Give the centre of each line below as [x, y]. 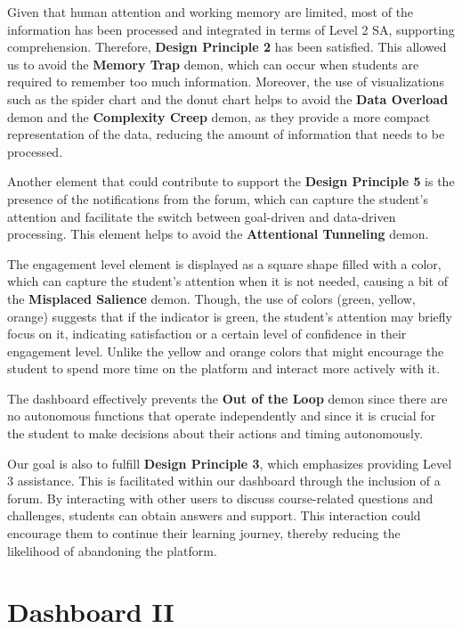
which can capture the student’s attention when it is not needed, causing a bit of [228, 281]
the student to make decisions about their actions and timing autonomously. [215, 433]
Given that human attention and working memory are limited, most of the [211, 12]
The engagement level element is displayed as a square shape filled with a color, [224, 263]
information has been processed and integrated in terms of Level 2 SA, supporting [231, 29]
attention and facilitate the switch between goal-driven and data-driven [202, 216]
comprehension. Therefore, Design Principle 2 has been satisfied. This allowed [227, 47]
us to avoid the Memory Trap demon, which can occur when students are [213, 64]
